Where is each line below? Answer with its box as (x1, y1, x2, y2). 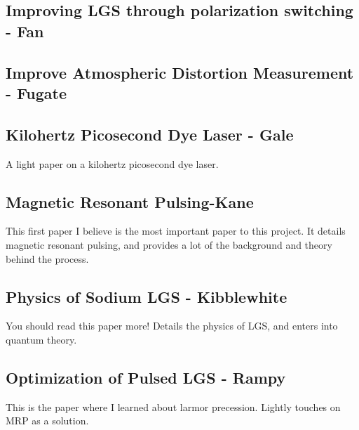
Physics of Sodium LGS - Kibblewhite (6, 285, 287, 307)
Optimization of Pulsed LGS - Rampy (6, 366, 286, 388)
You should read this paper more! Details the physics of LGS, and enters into (6, 318, 338, 333)
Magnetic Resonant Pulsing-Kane (6, 190, 254, 212)
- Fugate (6, 82, 67, 103)
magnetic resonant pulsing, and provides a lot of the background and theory (6, 237, 332, 252)
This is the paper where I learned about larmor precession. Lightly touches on (6, 399, 341, 414)
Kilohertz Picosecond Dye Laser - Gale (6, 123, 294, 145)
